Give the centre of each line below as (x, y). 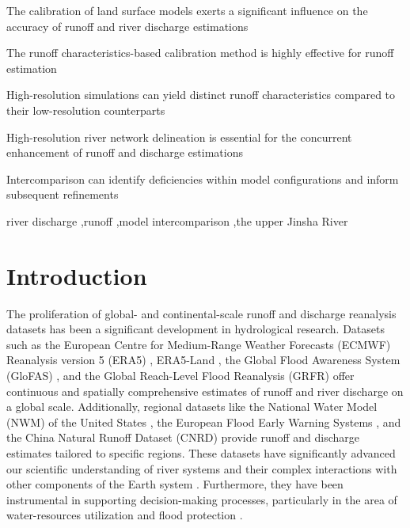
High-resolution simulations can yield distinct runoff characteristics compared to (201, 95)
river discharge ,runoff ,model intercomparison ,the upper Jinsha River (177, 220)
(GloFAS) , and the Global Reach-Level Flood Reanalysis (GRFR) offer (180, 376)
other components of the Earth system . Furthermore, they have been (175, 484)
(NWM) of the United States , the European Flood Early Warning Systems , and (204, 422)
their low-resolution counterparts (86, 110)
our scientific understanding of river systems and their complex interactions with (202, 468)
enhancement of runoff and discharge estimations (125, 152)
